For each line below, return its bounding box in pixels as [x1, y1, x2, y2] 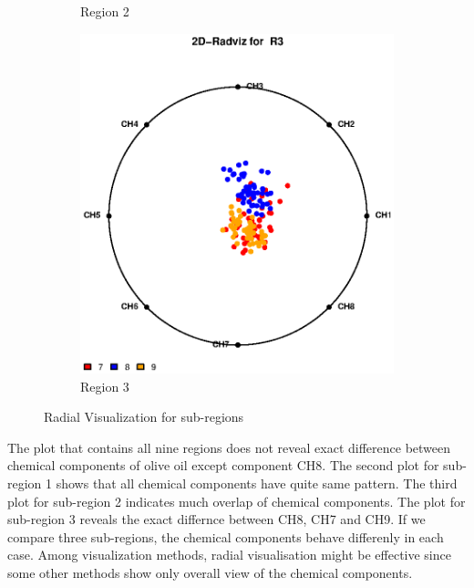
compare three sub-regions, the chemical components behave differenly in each [7, 527, 444, 546]
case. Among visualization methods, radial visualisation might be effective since [7, 545, 451, 564]
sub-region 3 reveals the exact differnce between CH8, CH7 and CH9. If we [7, 509, 426, 529]
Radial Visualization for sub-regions [44, 407, 244, 426]
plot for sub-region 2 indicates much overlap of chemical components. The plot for [7, 491, 466, 510]
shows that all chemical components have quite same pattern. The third [56, 473, 458, 492]
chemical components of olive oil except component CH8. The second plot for [7, 456, 439, 475]
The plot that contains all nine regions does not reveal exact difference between [7, 437, 451, 457]
